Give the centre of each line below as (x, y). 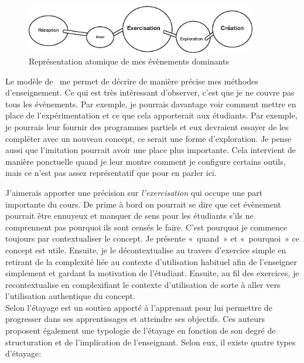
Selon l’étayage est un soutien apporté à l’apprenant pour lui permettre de (139, 307)
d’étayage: (23, 353)
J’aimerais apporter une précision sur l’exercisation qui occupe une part (134, 192)
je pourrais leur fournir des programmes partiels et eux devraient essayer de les (147, 126)
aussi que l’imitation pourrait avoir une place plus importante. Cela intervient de (151, 150)
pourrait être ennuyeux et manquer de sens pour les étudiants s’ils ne (129, 216)
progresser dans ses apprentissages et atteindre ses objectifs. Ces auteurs (135, 319)
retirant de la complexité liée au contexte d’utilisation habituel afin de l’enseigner (151, 261)
